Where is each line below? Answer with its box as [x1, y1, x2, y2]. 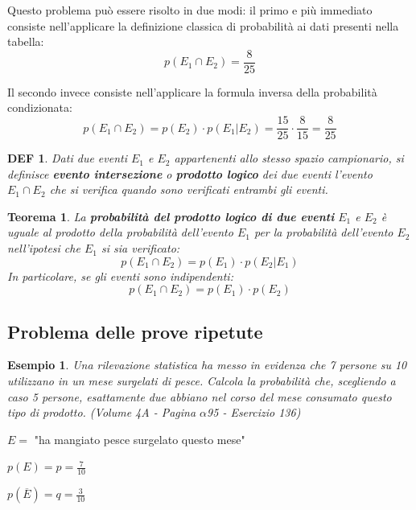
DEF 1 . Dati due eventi [7, 150, 127, 167]
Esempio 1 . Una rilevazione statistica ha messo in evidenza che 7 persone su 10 [7, 356, 407, 373]
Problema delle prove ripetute [7, 319, 263, 343]
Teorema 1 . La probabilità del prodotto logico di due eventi [7, 208, 335, 224]
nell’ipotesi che [7, 240, 80, 257]
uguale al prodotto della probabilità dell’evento [7, 224, 233, 241]
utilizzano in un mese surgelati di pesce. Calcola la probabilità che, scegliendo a [7, 372, 396, 389]
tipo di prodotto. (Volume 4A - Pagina [7, 404, 196, 421]
